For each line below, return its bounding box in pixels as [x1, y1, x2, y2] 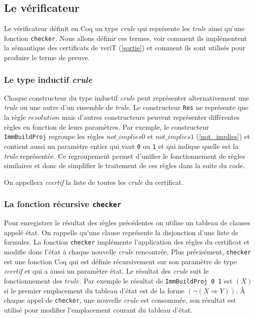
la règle [4, 112, 26, 122]
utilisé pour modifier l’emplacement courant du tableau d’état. [4, 304, 193, 315]
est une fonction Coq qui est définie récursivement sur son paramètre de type [4, 256, 237, 266]
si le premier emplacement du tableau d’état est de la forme [4, 285, 184, 295]
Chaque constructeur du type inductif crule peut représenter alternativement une [4, 92, 249, 103]
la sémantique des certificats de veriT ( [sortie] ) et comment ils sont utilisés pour [4, 42, 246, 53]
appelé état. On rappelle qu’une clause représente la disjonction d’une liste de [4, 227, 239, 237]
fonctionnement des [4, 275, 63, 285]
